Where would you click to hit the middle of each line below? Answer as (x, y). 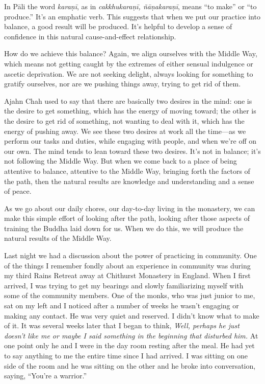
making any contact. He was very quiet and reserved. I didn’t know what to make (132, 315)
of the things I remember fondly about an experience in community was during (127, 265)
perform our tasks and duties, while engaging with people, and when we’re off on (130, 141)
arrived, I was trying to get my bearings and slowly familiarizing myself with (124, 285)
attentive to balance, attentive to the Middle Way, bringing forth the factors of (127, 171)
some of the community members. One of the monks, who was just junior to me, (130, 295)
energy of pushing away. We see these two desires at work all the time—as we (125, 131)
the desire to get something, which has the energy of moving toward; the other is (130, 111)
